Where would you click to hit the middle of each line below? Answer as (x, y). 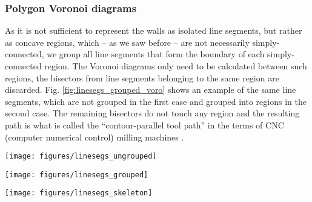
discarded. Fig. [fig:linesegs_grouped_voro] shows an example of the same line (151, 90)
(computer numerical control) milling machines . (95, 137)
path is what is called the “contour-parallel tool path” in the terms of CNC (144, 125)
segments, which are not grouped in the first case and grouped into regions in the (156, 101)
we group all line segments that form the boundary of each (156, 54)
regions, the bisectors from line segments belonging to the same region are (142, 77)
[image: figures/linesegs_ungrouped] (81, 156)
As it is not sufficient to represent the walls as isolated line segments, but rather (154, 30)
